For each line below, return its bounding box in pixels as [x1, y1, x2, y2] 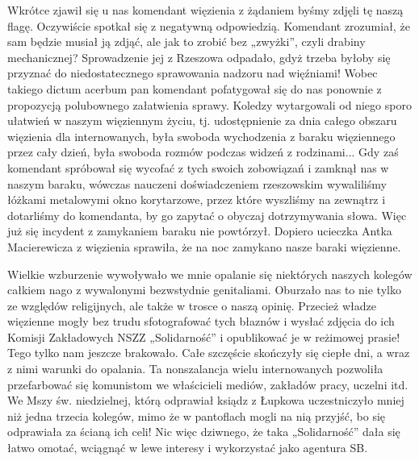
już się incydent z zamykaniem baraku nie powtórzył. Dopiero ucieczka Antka [7, 222, 392, 239]
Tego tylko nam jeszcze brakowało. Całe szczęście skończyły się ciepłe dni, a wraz [7, 344, 410, 361]
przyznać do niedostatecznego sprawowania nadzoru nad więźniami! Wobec [7, 64, 378, 81]
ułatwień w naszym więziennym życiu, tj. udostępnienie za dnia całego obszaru [7, 112, 397, 129]
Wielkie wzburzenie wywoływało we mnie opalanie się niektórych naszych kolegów [7, 265, 413, 282]
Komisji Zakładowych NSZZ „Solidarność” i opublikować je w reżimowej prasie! [7, 328, 400, 345]
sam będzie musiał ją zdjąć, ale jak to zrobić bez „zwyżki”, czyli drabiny [7, 33, 366, 50]
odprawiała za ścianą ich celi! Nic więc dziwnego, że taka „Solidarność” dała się [7, 423, 400, 440]
